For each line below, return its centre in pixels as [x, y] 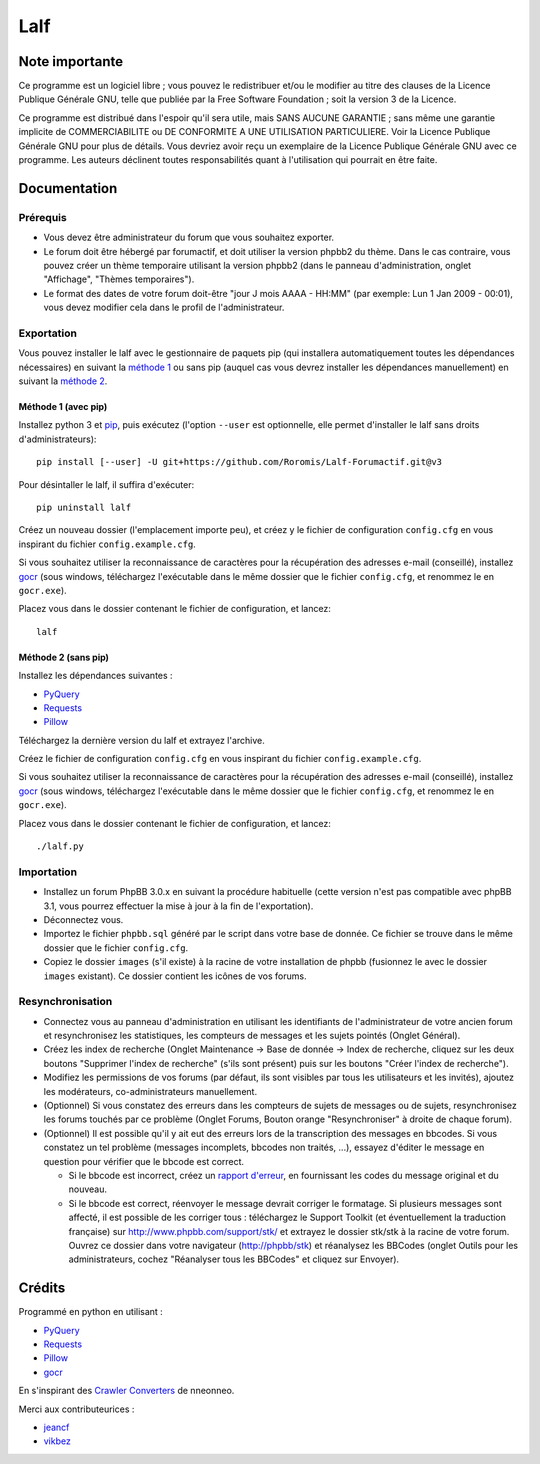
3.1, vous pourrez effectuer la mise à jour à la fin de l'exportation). [178, 906]
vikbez [57, 1441]
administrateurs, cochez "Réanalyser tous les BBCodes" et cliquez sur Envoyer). [234, 1259]
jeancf [56, 1427]
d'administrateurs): [57, 439]
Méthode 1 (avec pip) [63, 407]
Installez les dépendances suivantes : [96, 676]
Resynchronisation [65, 1002]
